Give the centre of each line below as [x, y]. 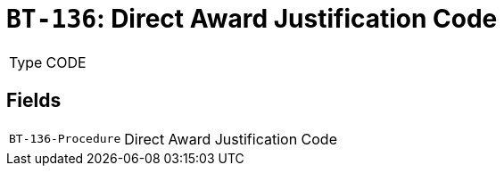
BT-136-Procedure [65, 139]
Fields [34, 101]
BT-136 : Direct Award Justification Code [252, 19]
